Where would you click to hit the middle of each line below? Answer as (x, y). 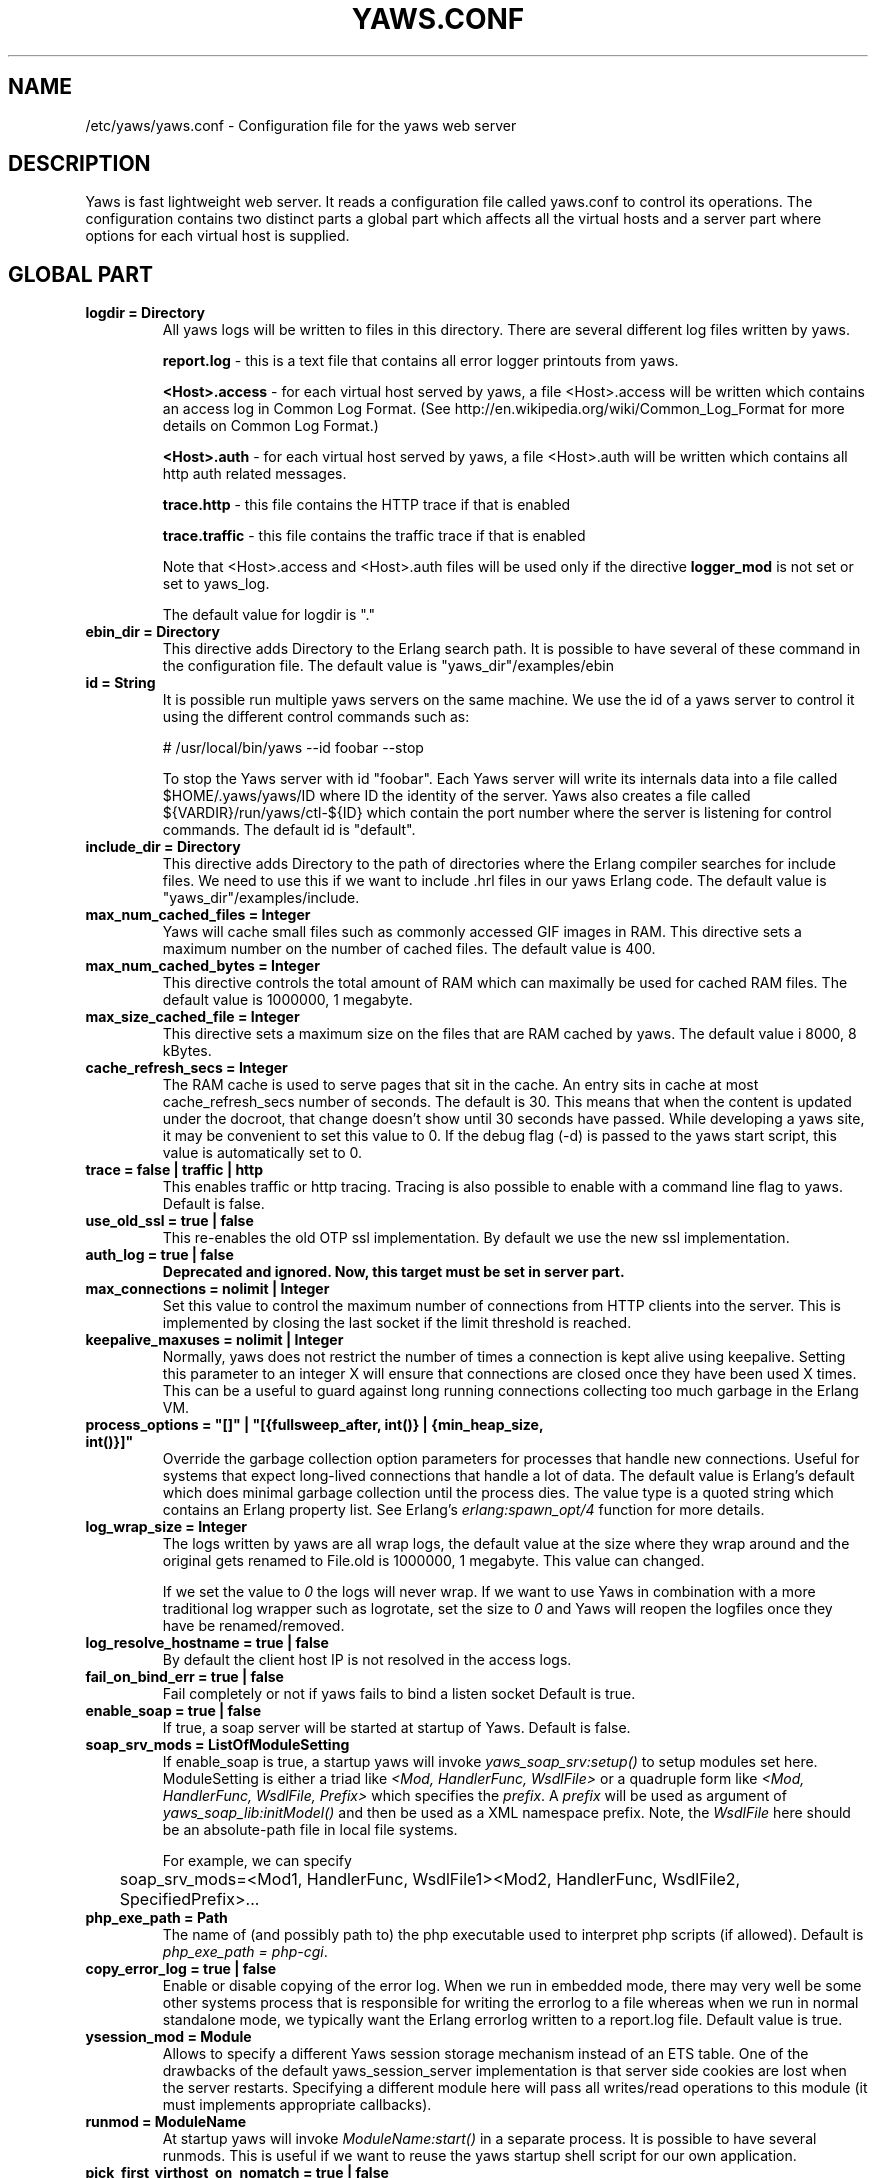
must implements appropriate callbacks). (297, 2105)
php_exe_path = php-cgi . (245, 1952)
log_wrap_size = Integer (166, 1527)
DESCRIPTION (79, 164)
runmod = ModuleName (166, 2122)
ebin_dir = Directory (152, 632)
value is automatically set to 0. (262, 1153)
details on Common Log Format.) (270, 426)
